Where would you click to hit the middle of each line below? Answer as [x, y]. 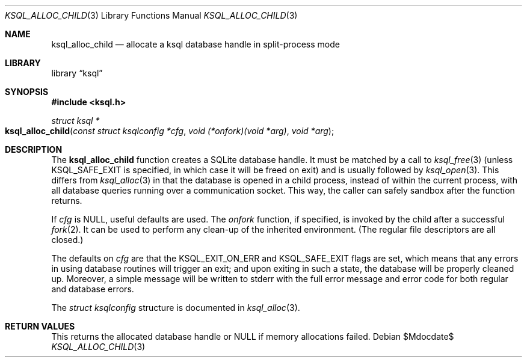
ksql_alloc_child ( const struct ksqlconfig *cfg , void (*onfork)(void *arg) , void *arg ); [170, 131]
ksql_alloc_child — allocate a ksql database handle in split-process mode [196, 44]
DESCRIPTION [34, 149]
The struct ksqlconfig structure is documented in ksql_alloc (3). [176, 308]
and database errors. [93, 289]
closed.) [67, 240]
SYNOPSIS [27, 92]
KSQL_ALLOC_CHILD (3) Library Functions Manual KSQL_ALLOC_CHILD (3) [151, 15]
